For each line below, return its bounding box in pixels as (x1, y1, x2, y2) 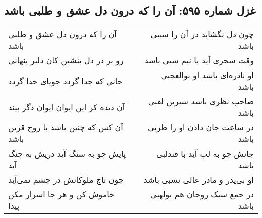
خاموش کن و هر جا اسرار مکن (8, 188, 115, 200)
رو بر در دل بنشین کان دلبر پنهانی (8, 54, 124, 66)
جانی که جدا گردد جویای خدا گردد (8, 75, 123, 87)
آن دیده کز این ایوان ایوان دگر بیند (8, 101, 125, 113)
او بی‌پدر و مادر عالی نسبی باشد (143, 174, 254, 186)
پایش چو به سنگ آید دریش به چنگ (8, 148, 126, 160)
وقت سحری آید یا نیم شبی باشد (144, 54, 254, 66)
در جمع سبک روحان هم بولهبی (150, 188, 254, 200)
